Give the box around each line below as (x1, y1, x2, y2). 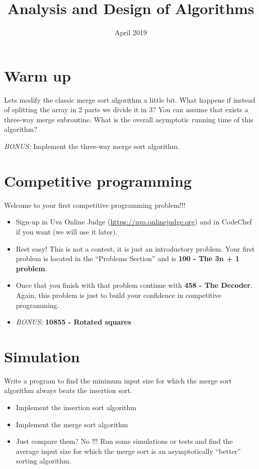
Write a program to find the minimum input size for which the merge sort (4, 375, 232, 385)
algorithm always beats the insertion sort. (4, 385, 132, 396)
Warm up (4, 65, 71, 86)
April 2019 (114, 27, 147, 38)
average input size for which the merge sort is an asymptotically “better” (16, 445, 241, 456)
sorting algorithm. (16, 455, 71, 466)
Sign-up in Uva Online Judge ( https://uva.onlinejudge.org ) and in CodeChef (16, 216, 252, 227)
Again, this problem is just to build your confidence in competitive (16, 289, 222, 300)
